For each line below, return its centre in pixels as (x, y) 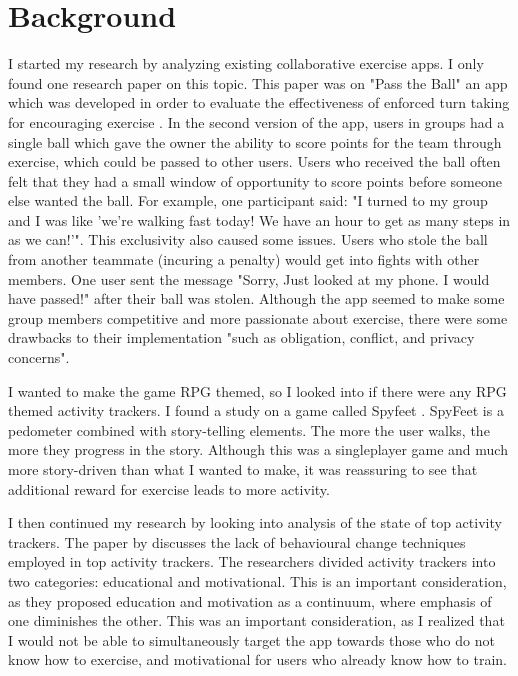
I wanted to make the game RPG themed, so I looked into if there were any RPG (257, 390)
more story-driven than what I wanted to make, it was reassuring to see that (243, 469)
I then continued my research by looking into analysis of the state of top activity (255, 522)
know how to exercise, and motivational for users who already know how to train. (257, 659)
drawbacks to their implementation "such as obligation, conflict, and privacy (241, 337)
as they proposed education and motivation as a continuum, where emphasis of (250, 600)
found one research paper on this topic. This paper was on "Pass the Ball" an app (258, 82)
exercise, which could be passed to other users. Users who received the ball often (254, 161)
